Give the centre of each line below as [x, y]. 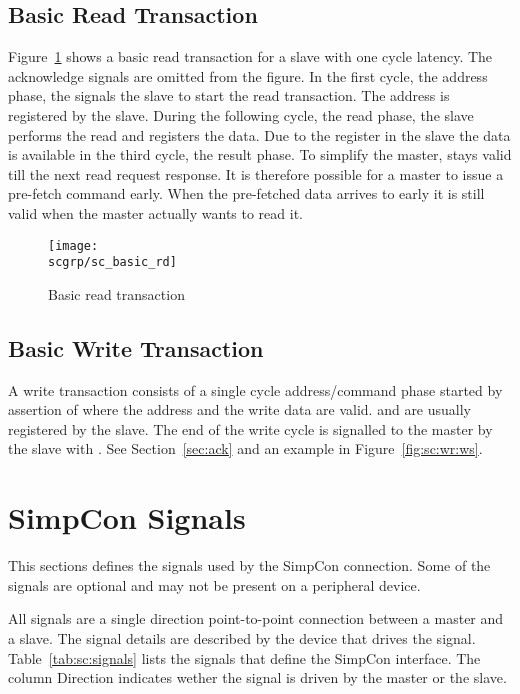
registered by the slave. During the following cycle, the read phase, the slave [241, 114]
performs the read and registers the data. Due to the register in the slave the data [259, 134]
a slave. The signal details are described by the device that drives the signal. [242, 637]
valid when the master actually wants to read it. [155, 212]
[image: [73, 245]
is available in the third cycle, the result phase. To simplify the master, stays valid [260, 154]
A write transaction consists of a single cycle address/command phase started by [255, 389]
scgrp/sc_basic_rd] [112, 262]
